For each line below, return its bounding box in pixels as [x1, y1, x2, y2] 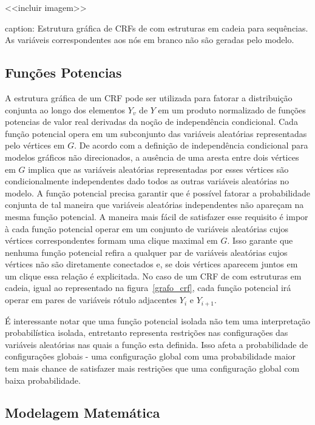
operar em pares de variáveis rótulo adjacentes [5, 293, 177, 306]
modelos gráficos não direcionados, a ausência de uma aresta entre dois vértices [5, 150, 299, 163]
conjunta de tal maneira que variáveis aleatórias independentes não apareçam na [5, 198, 304, 211]
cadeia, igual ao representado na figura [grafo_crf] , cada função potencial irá [5, 281, 291, 294]
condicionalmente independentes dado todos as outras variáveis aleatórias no [5, 175, 290, 187]
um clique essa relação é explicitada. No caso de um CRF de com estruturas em [5, 269, 302, 282]
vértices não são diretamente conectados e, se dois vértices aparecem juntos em [5, 258, 298, 270]
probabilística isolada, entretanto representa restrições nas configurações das [5, 326, 288, 339]
